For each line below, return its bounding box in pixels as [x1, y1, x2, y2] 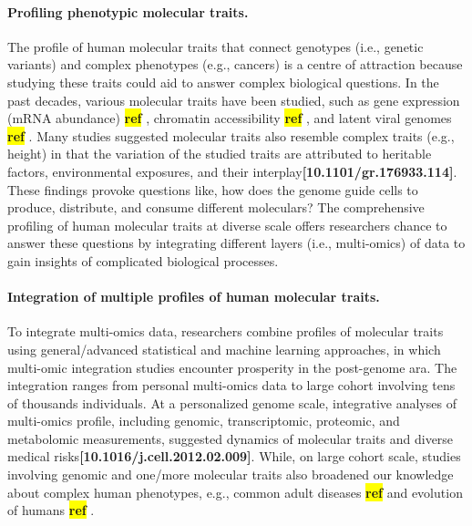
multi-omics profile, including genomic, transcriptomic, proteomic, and [7, 411, 400, 430]
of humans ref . [7, 500, 95, 520]
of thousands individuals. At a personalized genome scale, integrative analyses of [7, 393, 457, 412]
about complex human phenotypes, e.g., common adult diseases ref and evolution [7, 482, 463, 501]
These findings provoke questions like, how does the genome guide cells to [7, 180, 418, 199]
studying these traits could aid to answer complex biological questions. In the [7, 72, 439, 91]
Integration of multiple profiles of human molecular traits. [7, 287, 380, 306]
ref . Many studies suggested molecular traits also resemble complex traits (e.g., [7, 126, 455, 145]
